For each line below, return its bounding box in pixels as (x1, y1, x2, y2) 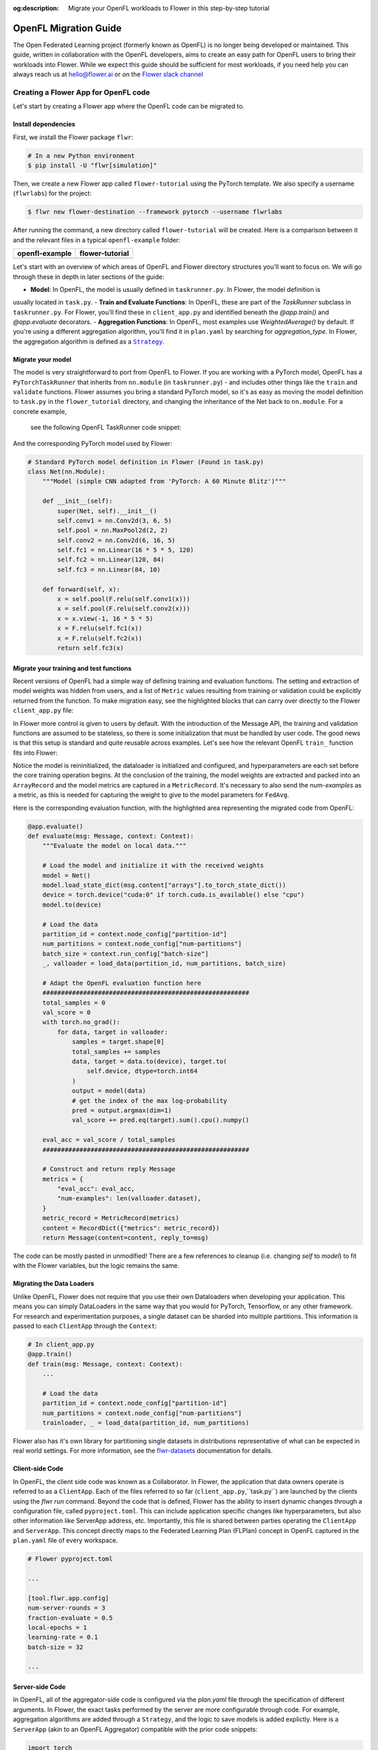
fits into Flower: (13, 748, 58, 757)
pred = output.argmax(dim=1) (71, 1106, 172, 1114)
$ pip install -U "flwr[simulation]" (27, 161, 157, 169)
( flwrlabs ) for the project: (13, 189, 92, 197)
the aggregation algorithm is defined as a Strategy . (13, 337, 164, 346)
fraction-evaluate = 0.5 (27, 1613, 113, 1622)
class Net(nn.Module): (27, 468, 106, 475)
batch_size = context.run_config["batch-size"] (42, 949, 209, 958)
